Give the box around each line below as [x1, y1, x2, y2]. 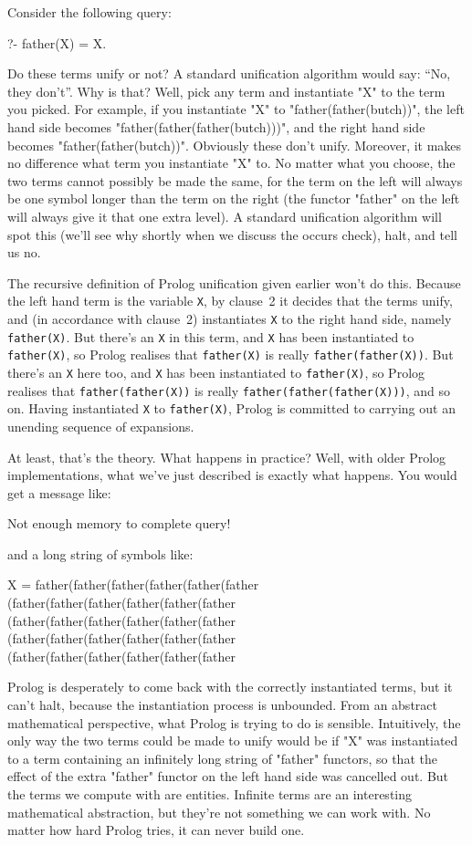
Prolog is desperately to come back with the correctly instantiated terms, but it [7, 677, 453, 696]
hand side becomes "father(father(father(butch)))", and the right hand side [7, 117, 425, 136]
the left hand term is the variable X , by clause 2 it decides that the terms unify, [7, 291, 453, 310]
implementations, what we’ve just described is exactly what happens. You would [7, 465, 457, 485]
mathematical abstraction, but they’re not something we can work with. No [7, 802, 431, 821]
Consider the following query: [7, 3, 172, 21]
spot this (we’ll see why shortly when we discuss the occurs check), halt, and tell [7, 224, 457, 244]
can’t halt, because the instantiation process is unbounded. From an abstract [7, 695, 437, 715]
